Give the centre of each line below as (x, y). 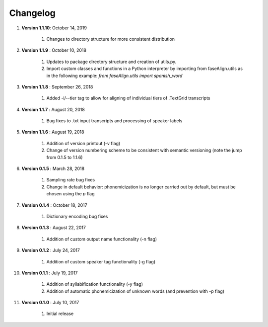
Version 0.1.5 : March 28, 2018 (53, 168)
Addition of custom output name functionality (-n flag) (102, 239)
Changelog (32, 13)
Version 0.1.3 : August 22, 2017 (54, 228)
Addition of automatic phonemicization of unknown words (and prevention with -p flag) (135, 291)
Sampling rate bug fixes (71, 180)
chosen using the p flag (70, 194)
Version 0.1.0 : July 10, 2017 (50, 303)
